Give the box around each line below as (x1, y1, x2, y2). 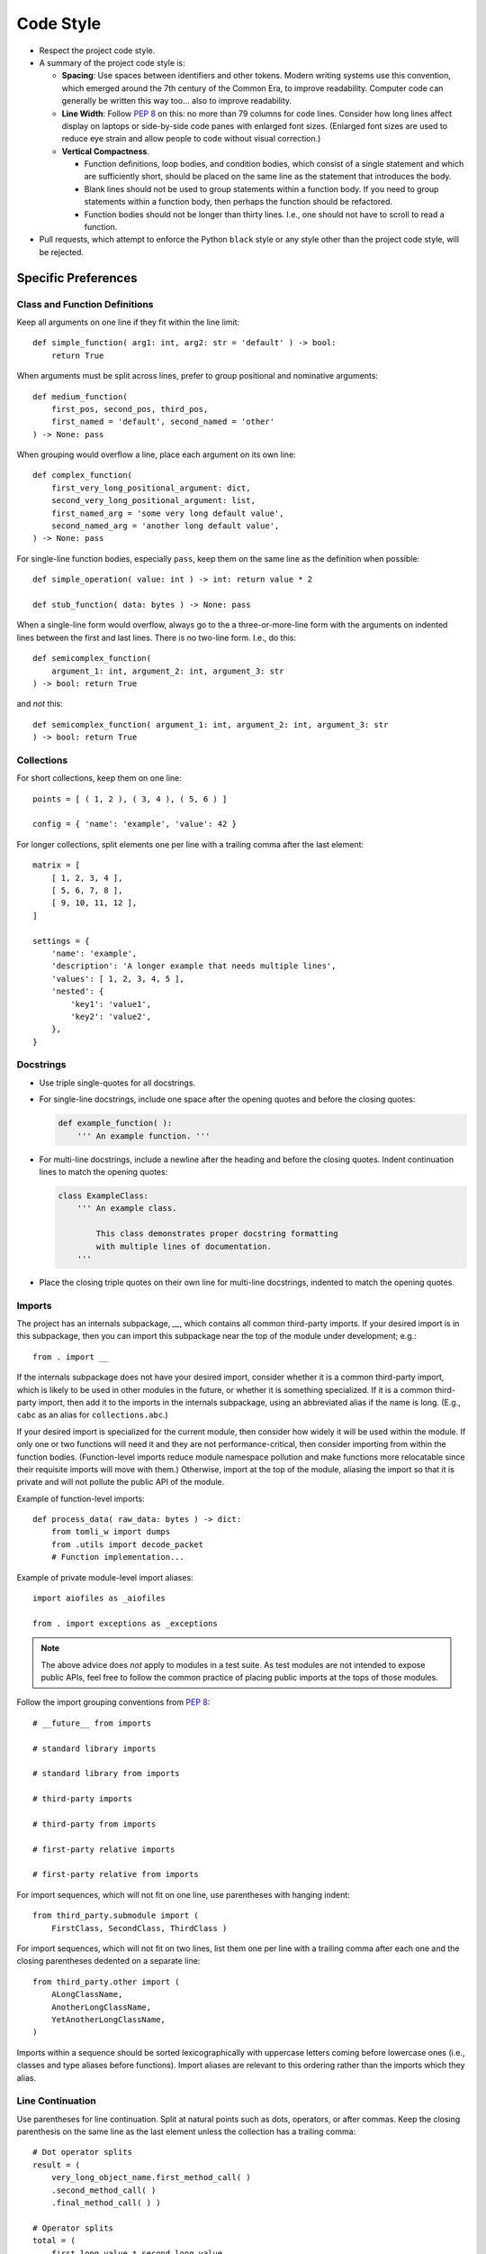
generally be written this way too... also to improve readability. (61, 96, 292, 106)
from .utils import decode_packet (50, 1539, 204, 1550)
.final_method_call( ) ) (50, 2198, 161, 2208)
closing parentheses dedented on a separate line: (16, 1956, 201, 1966)
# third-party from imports (32, 1819, 157, 1829)
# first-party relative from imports (32, 1869, 200, 1880)
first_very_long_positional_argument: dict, (50, 482, 251, 493)
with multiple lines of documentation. (95, 1241, 272, 1251)
